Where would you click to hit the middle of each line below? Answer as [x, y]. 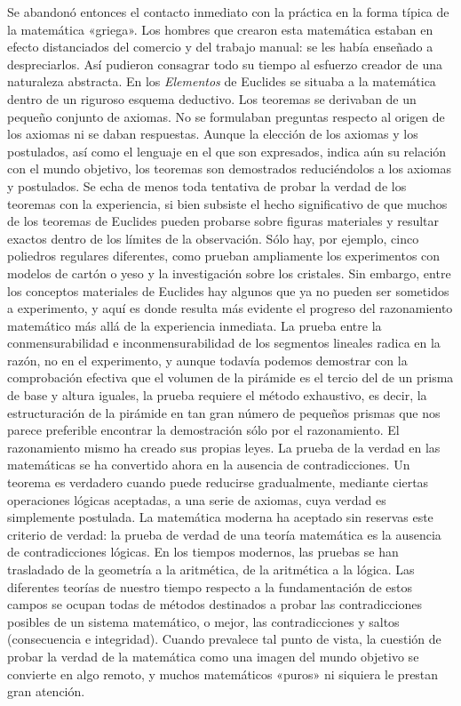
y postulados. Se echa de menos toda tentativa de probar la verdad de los [207, 185]
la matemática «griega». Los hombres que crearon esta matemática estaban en [220, 29]
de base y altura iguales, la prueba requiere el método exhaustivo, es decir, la [217, 395]
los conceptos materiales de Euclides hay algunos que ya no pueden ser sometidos [228, 290]
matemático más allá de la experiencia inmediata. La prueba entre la [195, 325]
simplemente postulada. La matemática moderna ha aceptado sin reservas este [220, 517]
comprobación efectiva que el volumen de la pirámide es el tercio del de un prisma [230, 377]
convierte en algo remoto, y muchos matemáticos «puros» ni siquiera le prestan [223, 674]
